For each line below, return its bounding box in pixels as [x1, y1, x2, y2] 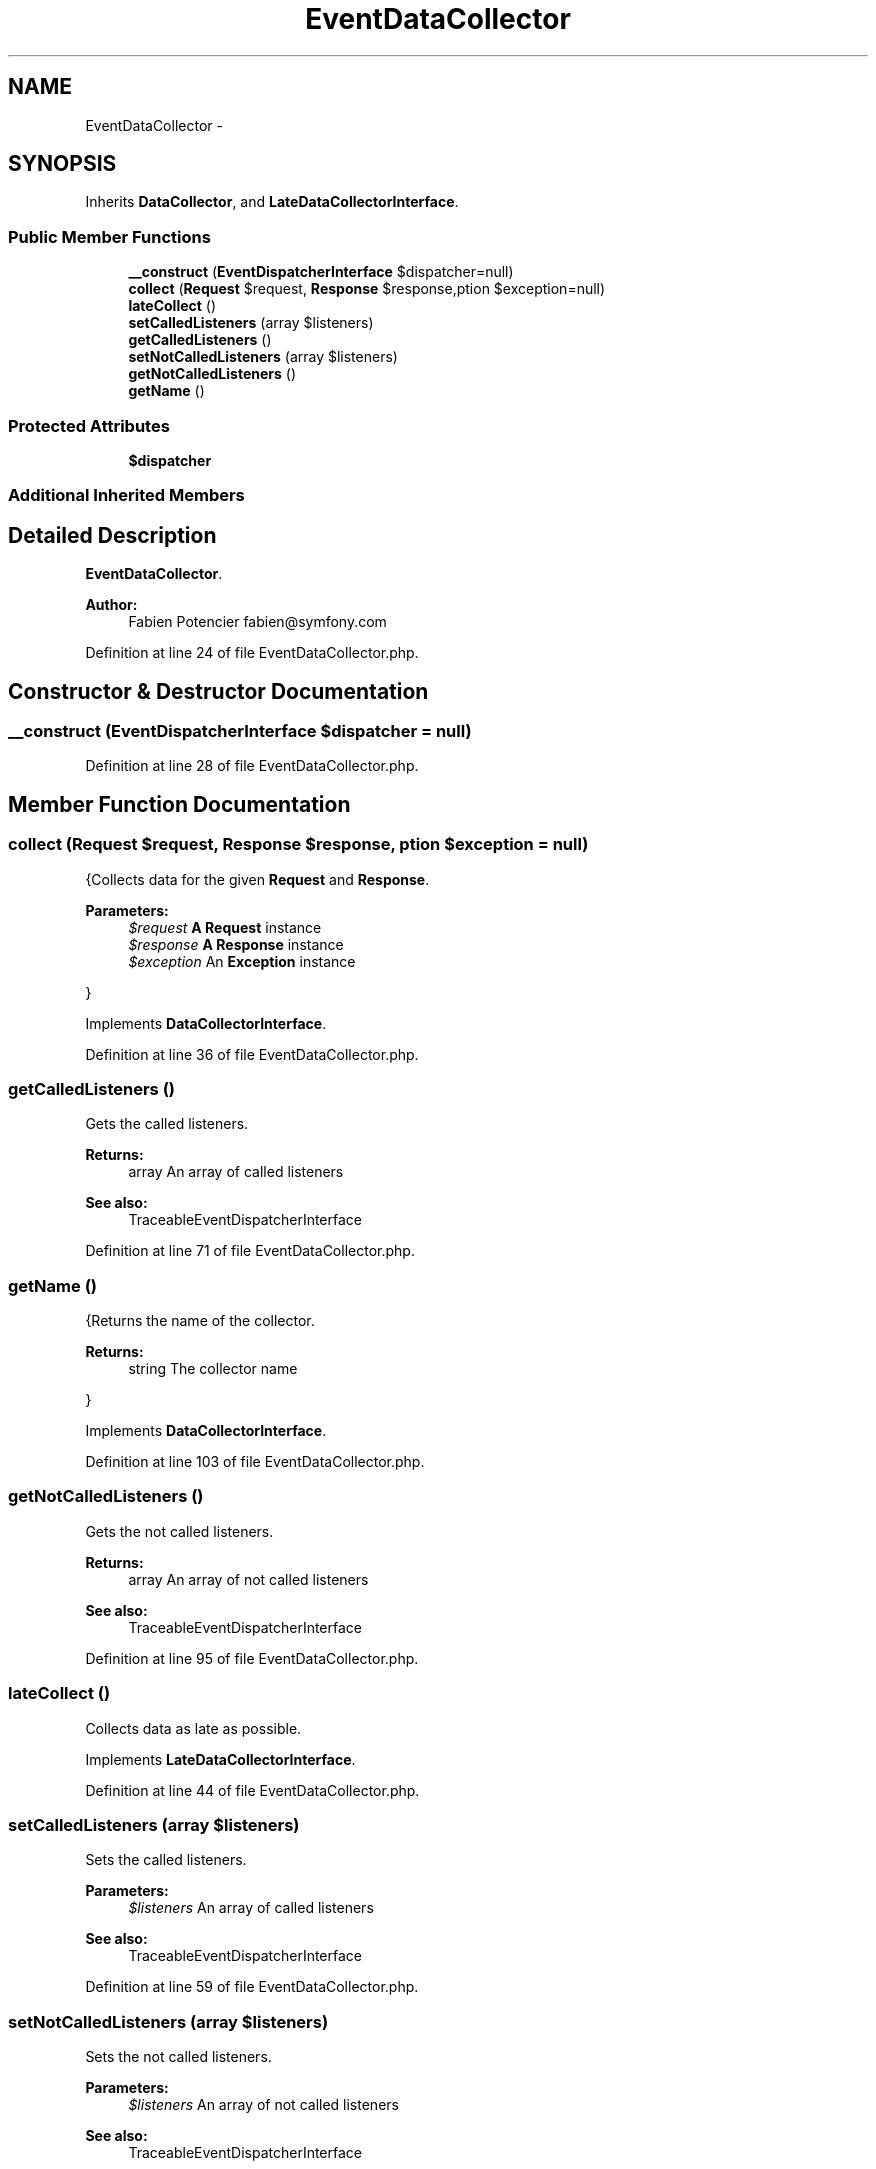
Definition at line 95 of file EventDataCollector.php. [85, 1649, 419, 1667]
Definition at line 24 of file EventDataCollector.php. [85, 644, 419, 662]
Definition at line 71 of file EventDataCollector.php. [85, 1242, 415, 1260]
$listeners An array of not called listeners [128, 2096, 399, 2114]
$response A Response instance [128, 935, 344, 953]
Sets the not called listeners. [85, 2048, 272, 2066]
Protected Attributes [8, 415, 170, 436]
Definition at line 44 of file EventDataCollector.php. [85, 1781, 420, 1799]
